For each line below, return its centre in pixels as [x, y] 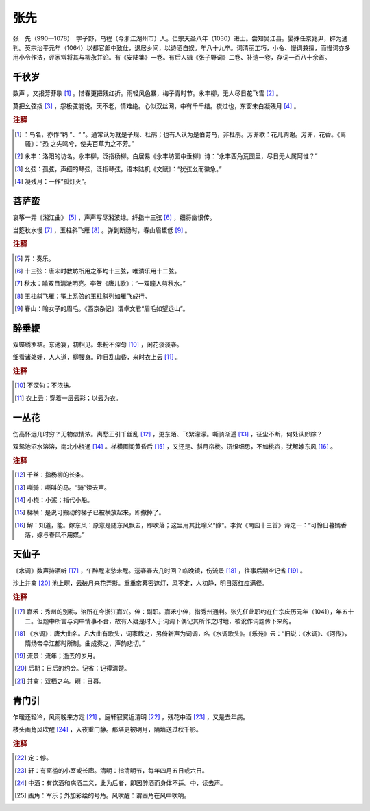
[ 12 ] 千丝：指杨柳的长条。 [51, 475]
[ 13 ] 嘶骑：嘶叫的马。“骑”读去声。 [63, 487]
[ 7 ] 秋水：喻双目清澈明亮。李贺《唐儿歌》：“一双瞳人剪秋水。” [100, 284]
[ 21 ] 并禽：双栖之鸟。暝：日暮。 [60, 681]
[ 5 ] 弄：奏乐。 [35, 258]
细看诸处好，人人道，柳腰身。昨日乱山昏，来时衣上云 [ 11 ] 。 [97, 357]
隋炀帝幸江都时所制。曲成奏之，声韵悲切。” [85, 643]
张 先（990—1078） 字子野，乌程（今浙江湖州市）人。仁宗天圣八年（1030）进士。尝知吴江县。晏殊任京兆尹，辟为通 [180, 38]
